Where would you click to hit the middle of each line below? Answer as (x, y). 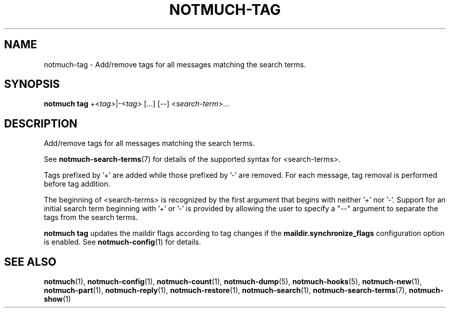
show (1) (58, 299)
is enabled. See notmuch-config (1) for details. (123, 242)
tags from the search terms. (91, 217)
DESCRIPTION (41, 123)
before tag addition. (77, 184)
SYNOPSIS (32, 84)
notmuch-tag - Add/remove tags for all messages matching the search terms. (175, 64)
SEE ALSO (30, 262)
